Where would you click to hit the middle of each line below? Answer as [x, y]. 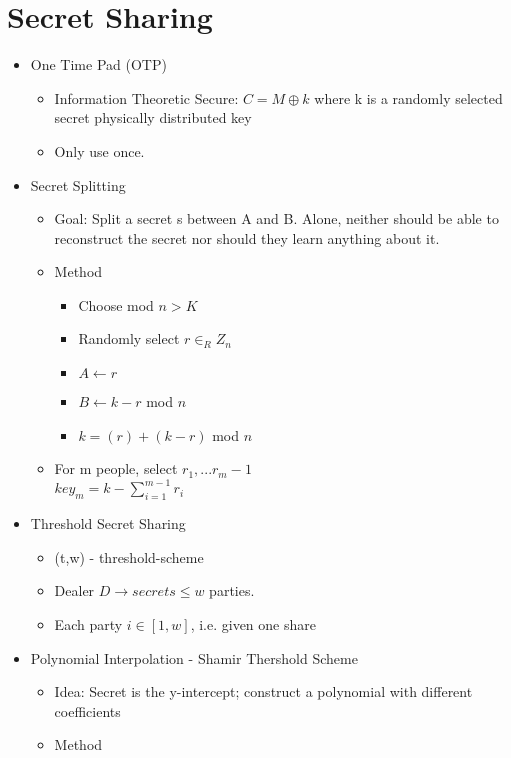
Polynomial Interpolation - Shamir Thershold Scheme [194, 657]
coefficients [87, 710]
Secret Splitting [78, 184]
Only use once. [99, 150]
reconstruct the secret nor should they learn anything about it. [247, 237]
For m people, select [116, 468]
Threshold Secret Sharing [108, 523]
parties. [232, 590]
